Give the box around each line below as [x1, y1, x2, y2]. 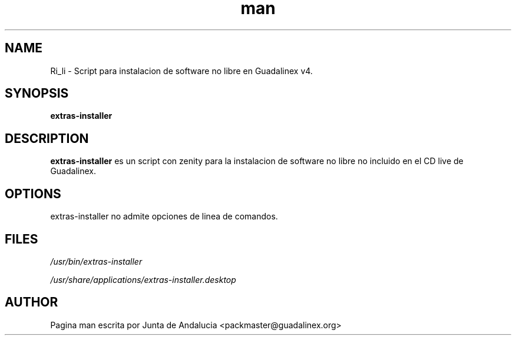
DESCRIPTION [5, 131, 89, 146]
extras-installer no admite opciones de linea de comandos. [50, 211, 278, 222]
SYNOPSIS [5, 86, 69, 101]
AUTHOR [5, 295, 58, 310]
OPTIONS [5, 186, 61, 201]
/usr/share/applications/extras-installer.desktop [50, 274, 236, 285]
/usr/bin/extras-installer [50, 256, 143, 266]
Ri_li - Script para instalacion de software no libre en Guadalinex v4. [50, 65, 313, 76]
